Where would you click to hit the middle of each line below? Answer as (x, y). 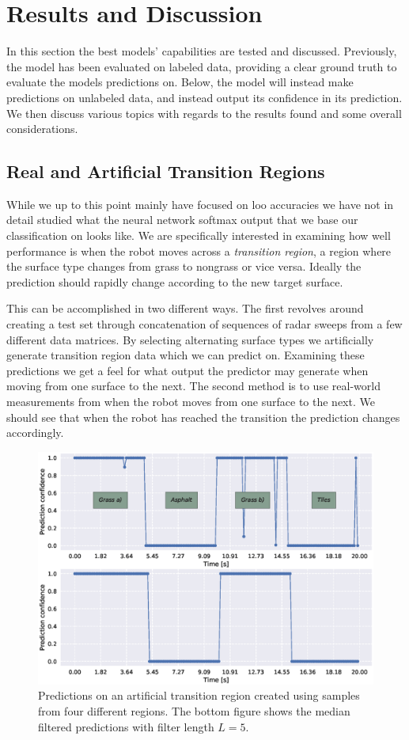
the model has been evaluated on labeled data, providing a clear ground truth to (202, 66)
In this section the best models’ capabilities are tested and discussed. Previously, (202, 51)
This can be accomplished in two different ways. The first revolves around (185, 308)
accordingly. (35, 433)
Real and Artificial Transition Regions (166, 171)
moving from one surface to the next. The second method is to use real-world (193, 386)
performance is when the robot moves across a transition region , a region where (199, 250)
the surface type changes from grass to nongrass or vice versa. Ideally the (184, 266)
